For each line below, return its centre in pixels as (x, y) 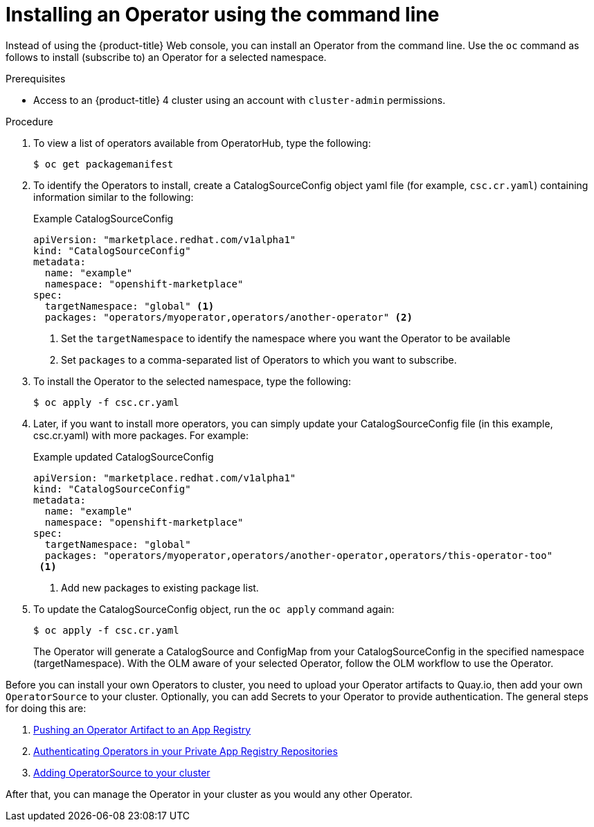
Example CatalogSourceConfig (103, 218)
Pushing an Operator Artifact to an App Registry (142, 729)
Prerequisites (36, 78)
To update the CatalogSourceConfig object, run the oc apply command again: (214, 609)
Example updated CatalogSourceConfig (124, 456)
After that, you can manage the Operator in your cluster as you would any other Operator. (209, 794)
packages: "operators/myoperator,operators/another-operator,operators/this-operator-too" (299, 555)
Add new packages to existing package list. (160, 587)
